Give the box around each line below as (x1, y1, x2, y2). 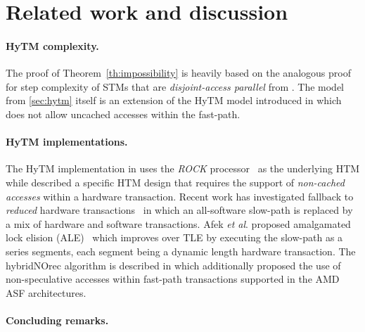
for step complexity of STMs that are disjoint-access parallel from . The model (6, 79, 345, 94)
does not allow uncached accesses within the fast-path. (6, 106, 241, 121)
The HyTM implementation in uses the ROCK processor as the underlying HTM (6, 161, 360, 176)
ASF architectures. (6, 285, 87, 300)
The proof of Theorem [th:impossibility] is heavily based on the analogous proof (6, 65, 351, 80)
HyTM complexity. (6, 38, 99, 53)
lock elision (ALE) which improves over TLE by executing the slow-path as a (6, 230, 343, 245)
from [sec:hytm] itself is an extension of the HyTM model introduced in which (6, 93, 342, 108)
